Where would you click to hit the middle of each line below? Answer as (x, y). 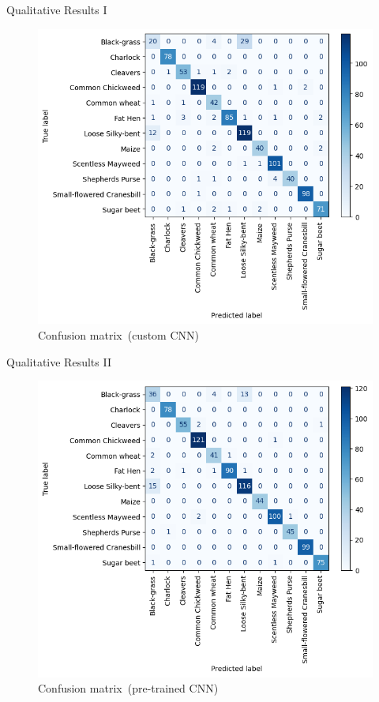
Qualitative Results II (59, 361)
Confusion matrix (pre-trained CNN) (128, 688)
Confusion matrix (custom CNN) (118, 334)
